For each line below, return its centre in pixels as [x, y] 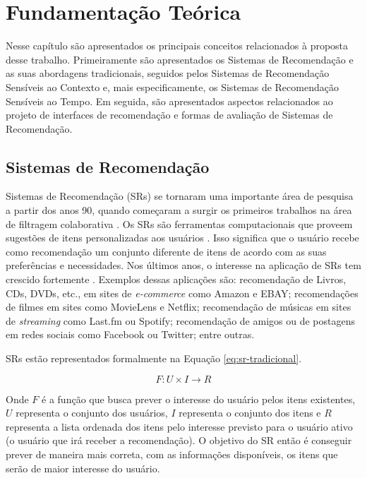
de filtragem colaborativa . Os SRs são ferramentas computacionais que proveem [179, 223]
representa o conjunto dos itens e [250, 413]
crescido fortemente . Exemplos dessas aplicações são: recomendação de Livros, [176, 279]
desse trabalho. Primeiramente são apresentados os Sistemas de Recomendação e [180, 59]
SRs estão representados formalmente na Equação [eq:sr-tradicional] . [154, 358]
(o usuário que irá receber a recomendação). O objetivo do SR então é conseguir [179, 440]
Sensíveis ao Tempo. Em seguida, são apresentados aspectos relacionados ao [169, 101]
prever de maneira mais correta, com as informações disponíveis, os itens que [172, 454]
